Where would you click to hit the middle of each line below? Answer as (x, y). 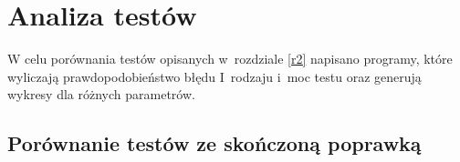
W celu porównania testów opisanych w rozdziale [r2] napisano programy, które (230, 59)
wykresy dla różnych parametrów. (101, 94)
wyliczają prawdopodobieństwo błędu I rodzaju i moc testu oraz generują (214, 76)
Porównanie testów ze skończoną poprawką (214, 143)
